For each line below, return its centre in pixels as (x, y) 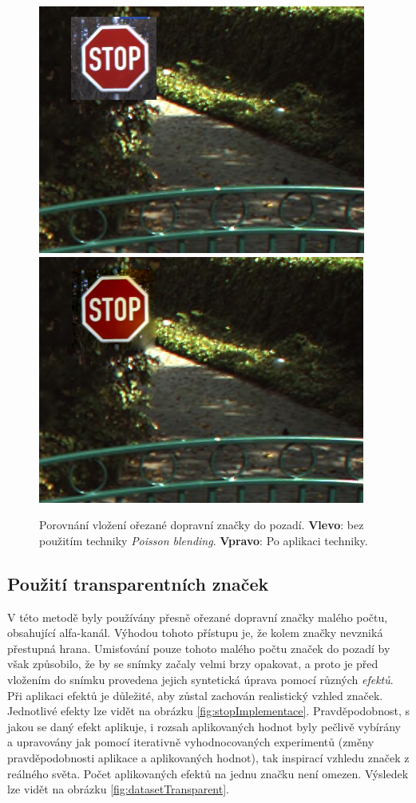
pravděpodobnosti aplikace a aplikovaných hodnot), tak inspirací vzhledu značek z (208, 757)
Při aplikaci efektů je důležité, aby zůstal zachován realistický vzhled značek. (195, 695)
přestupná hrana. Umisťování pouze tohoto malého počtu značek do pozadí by (199, 648)
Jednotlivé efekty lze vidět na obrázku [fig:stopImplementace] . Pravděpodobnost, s (208, 711)
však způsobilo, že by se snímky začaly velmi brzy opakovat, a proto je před (193, 664)
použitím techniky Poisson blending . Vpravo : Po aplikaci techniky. (204, 540)
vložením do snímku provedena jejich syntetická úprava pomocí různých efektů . (200, 679)
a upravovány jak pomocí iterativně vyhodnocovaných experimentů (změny (191, 742)
